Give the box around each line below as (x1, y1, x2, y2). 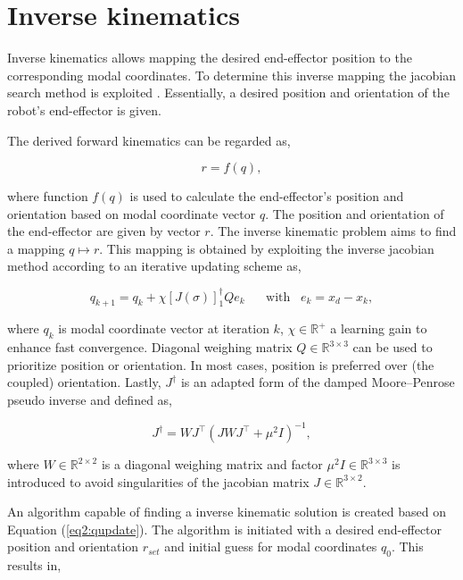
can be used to (352, 338, 433, 357)
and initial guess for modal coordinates (164, 537, 377, 556)
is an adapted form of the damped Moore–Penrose (180, 373, 455, 391)
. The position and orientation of (265, 204, 444, 223)
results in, (7, 556, 62, 575)
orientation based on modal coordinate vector (7, 204, 256, 223)
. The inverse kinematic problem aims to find (210, 222, 457, 240)
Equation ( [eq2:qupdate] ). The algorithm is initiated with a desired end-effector (7, 519, 442, 538)
